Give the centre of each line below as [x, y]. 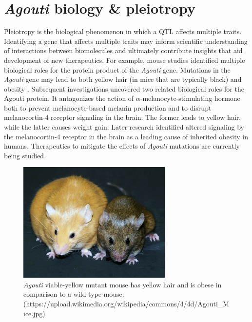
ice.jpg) [34, 313]
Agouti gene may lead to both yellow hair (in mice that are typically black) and [123, 79]
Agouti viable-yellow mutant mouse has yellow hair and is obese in [123, 284]
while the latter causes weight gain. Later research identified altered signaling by [124, 127]
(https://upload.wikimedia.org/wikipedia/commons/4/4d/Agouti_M [126, 303]
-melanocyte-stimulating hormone [190, 98]
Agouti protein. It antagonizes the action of [69, 98]
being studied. [25, 155]
